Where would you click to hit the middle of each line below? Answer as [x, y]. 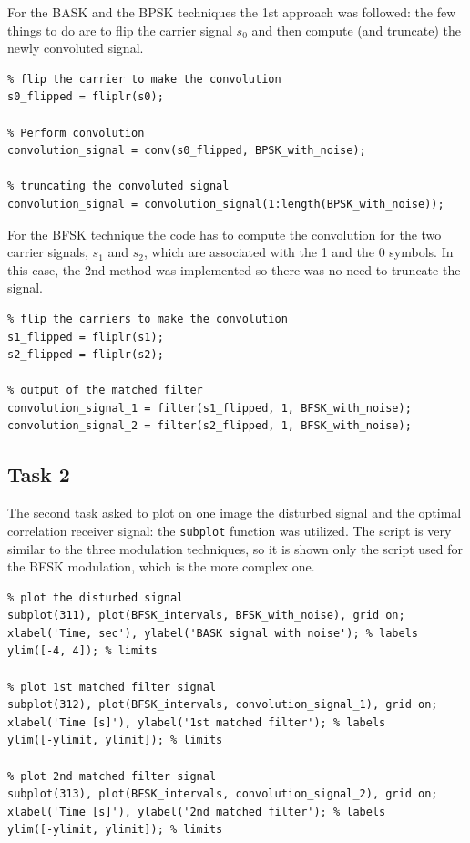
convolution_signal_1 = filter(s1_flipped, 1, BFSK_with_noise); [209, 408]
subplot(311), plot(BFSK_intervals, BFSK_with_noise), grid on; [206, 616]
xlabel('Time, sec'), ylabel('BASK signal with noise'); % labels [213, 633]
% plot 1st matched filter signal [112, 687]
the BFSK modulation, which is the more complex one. [161, 566]
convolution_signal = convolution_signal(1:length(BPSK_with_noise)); [226, 204]
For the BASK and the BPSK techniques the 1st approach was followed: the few [232, 12]
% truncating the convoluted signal [118, 186]
